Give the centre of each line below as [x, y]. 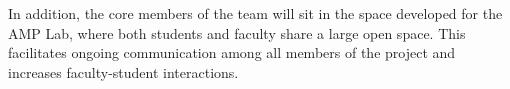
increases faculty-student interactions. [123, 71]
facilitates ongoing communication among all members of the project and [232, 52]
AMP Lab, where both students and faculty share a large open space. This [237, 32]
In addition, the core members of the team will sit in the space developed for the [255, 13]
